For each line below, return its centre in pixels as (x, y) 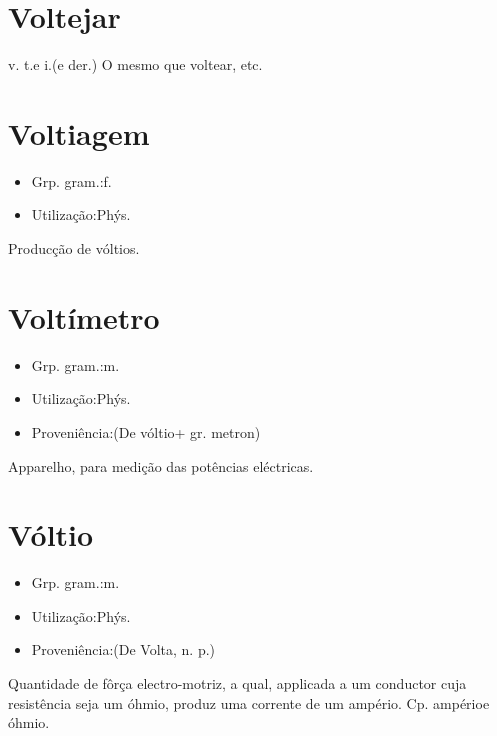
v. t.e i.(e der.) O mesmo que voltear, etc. (135, 64)
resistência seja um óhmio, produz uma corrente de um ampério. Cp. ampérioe (249, 702)
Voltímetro (84, 316)
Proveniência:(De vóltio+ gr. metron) (146, 431)
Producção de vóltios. (74, 248)
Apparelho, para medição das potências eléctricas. (161, 465)
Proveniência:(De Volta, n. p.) (123, 649)
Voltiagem (79, 132)
